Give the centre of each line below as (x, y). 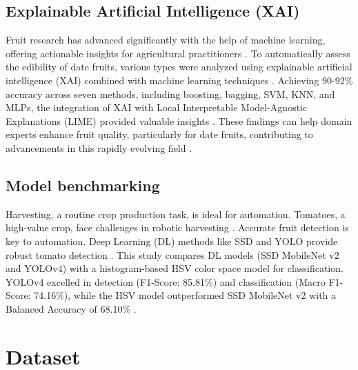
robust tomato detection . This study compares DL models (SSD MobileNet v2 (172, 254)
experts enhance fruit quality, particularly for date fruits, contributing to (159, 134)
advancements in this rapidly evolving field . (99, 147)
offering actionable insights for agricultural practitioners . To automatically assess (178, 53)
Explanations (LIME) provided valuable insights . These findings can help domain (179, 120)
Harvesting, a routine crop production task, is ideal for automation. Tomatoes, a (176, 214)
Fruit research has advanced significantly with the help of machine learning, (166, 40)
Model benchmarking (83, 185)
